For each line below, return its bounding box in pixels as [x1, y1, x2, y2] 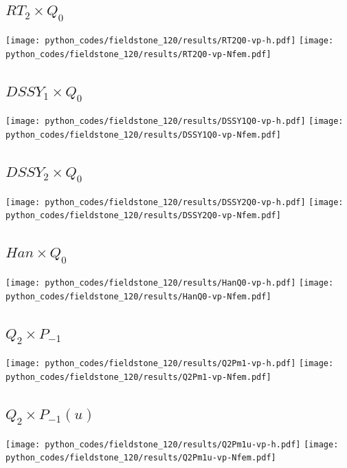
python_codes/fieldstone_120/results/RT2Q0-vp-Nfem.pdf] [5, 49, 271, 59]
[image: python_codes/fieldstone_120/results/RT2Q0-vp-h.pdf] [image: [5, 36, 334, 45]
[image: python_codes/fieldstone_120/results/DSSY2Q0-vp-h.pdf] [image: [5, 197, 344, 207]
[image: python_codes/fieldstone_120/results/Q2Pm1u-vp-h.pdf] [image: [5, 439, 339, 449]
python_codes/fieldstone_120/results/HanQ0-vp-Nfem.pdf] [5, 291, 271, 301]
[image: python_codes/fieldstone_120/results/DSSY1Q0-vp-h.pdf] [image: [5, 116, 344, 127]
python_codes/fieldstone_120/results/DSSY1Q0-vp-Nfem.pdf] [5, 129, 281, 140]
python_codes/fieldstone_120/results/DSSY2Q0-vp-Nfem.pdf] [5, 211, 281, 221]
